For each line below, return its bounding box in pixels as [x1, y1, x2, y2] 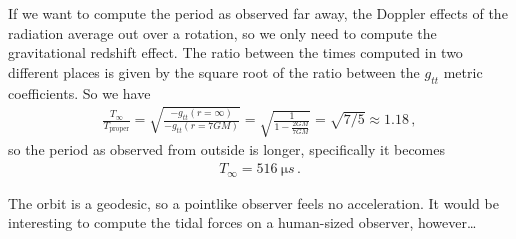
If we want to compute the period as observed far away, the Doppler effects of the [8, 3, 508, 23]
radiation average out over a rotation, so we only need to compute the [8, 22, 437, 43]
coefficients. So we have [8, 82, 151, 103]
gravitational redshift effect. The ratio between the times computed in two [8, 42, 463, 63]
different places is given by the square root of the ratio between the [8, 61, 420, 82]
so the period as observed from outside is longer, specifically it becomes [8, 139, 445, 160]
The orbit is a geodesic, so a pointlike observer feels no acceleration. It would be [8, 192, 499, 213]
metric [443, 61, 483, 82]
